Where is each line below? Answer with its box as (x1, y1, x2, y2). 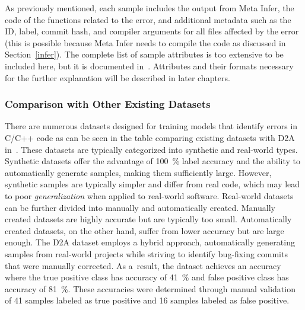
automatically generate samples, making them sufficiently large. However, (5, 166, 272, 178)
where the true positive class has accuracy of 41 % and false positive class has (5, 271, 289, 283)
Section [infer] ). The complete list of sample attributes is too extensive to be (5, 48, 284, 60)
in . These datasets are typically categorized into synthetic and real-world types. (5, 143, 298, 155)
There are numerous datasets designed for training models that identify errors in (5, 120, 298, 132)
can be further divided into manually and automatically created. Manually (5, 201, 275, 213)
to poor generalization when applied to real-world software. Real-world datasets (5, 189, 294, 202)
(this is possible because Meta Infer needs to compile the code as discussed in (5, 36, 286, 49)
